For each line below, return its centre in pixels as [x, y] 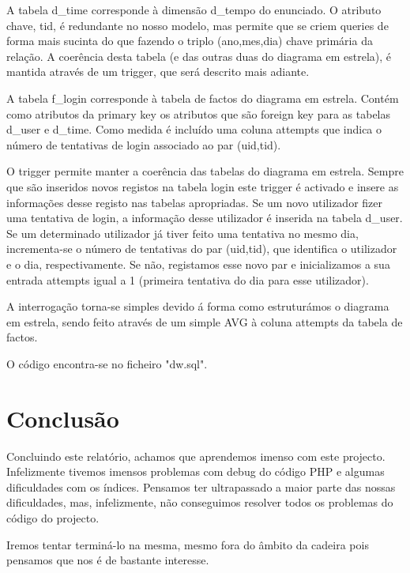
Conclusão [63, 418]
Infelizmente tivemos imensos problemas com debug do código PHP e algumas [196, 471]
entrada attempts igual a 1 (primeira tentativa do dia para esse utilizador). [188, 279]
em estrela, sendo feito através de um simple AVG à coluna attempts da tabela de [205, 321]
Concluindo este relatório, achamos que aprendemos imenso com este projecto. [196, 456]
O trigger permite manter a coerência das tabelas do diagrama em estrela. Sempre [205, 171]
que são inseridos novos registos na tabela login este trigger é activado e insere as [203, 186]
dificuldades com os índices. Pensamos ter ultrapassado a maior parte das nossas [201, 486]
